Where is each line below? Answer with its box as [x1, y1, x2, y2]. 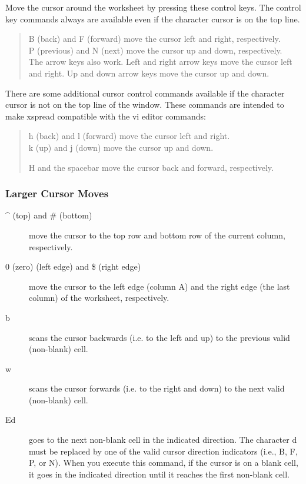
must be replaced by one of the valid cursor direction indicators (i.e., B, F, [29, 445, 298, 457]
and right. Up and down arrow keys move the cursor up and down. [28, 67, 270, 79]
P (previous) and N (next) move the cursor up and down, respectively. [28, 44, 282, 56]
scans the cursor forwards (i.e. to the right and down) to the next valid [29, 382, 285, 395]
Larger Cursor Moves [5, 186, 109, 201]
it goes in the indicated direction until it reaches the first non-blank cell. [29, 468, 290, 480]
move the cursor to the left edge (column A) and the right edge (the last [29, 280, 290, 292]
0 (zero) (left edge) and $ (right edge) [5, 260, 141, 273]
